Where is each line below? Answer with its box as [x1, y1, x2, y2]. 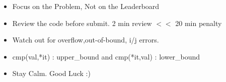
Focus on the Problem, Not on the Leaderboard [12, 1, 160, 11]
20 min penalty [175, 17, 222, 28]
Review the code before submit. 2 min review [12, 17, 152, 28]
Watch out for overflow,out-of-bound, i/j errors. [12, 34, 159, 45]
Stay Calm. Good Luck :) [12, 68, 91, 78]
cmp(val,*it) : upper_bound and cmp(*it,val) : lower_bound [12, 51, 200, 61]
